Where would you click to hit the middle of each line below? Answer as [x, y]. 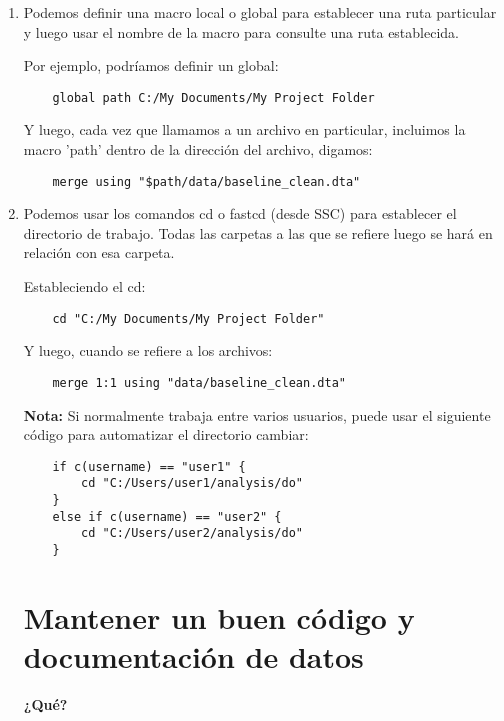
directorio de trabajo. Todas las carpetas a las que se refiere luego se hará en [258, 232]
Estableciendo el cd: [84, 286]
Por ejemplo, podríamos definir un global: [151, 65]
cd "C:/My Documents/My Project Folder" [188, 318]
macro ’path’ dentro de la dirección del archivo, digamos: [198, 149]
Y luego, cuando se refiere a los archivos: [148, 350]
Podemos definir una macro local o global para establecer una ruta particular [260, 12]
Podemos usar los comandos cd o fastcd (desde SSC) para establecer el [240, 213]
